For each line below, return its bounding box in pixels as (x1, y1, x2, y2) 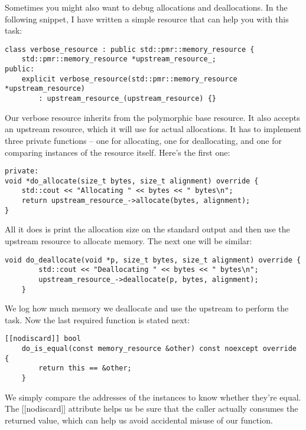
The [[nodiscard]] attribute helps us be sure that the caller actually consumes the (5, 402, 298, 415)
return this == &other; (38, 364, 132, 373)
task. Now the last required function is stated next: (5, 313, 190, 326)
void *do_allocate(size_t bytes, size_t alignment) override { (5, 176, 259, 185)
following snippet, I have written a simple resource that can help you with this (5, 12, 289, 25)
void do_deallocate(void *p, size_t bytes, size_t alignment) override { (5, 255, 301, 264)
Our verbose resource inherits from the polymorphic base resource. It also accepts (5, 111, 300, 123)
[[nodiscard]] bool (5, 334, 81, 343)
